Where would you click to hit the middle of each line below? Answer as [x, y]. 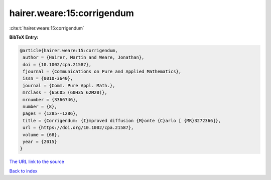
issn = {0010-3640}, [48, 78]
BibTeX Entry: [24, 37]
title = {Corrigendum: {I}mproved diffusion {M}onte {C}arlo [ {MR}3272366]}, [122, 121]
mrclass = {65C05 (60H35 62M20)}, [65, 93]
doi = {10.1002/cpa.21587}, [57, 64]
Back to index [23, 171]
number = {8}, [40, 107]
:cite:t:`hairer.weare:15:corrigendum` [47, 28]
